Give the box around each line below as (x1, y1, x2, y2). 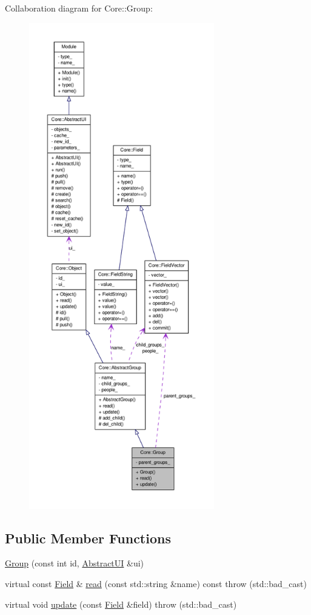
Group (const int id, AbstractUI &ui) (5, 557, 144, 569)
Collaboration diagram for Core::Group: (5, 2, 153, 14)
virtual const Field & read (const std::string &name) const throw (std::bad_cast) (5, 577, 307, 590)
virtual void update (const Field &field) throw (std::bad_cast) (5, 597, 237, 610)
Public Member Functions (5, 528, 171, 547)
